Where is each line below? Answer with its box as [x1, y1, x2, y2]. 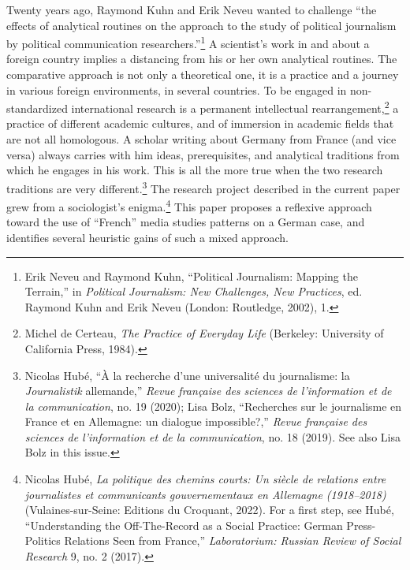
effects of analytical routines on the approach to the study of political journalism [6, 17, 397, 33]
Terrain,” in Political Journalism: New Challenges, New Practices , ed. [24, 283, 363, 300]
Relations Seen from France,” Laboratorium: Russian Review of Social [64, 532, 401, 549]
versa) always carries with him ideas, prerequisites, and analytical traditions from [6, 146, 400, 162]
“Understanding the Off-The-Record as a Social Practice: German [24, 516, 343, 533]
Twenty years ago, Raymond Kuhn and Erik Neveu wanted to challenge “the [6, 2, 377, 17]
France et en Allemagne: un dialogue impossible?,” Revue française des [24, 413, 367, 430]
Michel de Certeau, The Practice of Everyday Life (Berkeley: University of [24, 325, 384, 341]
